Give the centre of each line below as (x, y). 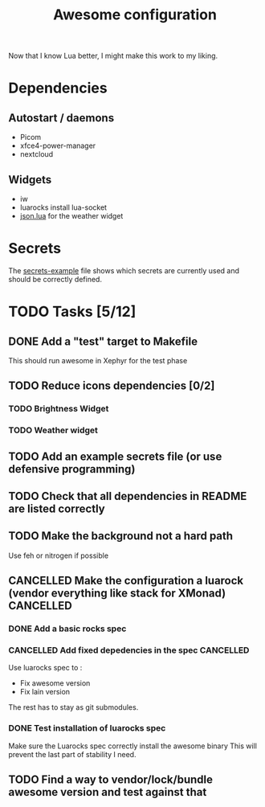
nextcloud (37, 154)
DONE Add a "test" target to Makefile (103, 341)
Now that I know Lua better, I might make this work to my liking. (113, 56)
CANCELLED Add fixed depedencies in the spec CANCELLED (129, 650)
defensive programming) (72, 469)
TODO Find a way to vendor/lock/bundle (110, 780)
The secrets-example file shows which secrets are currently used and (124, 270)
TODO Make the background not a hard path (121, 536)
